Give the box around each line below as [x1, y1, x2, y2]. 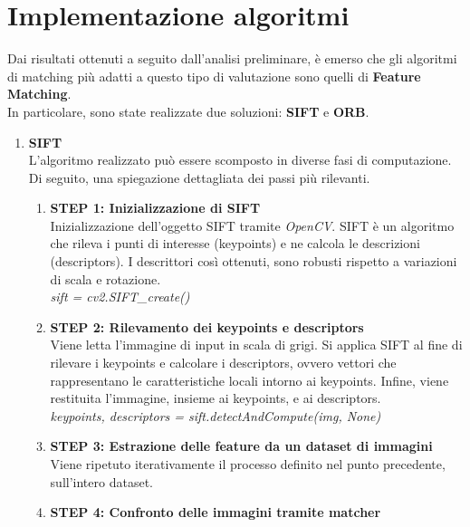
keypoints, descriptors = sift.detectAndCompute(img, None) [50, 406, 381, 425]
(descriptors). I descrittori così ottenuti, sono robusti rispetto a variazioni [50, 252, 457, 271]
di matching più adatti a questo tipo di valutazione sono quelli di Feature [7, 66, 421, 85]
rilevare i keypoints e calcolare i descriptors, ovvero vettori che [50, 353, 397, 372]
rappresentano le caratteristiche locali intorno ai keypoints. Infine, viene [50, 370, 449, 389]
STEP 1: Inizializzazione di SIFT [50, 198, 261, 217]
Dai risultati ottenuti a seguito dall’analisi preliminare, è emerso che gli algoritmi [7, 49, 457, 68]
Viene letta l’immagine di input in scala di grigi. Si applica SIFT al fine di [50, 335, 463, 354]
